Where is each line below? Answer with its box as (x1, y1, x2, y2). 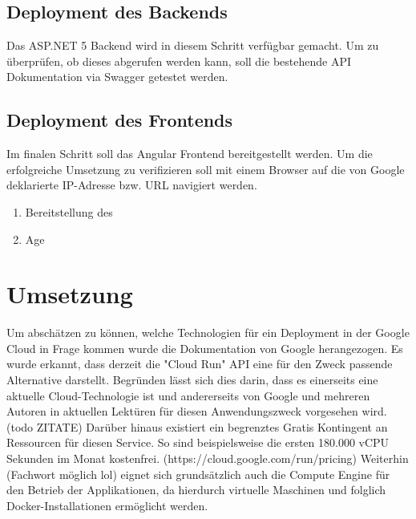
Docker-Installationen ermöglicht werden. (6, 497, 208, 513)
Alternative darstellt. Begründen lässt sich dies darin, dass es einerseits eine (6, 371, 378, 388)
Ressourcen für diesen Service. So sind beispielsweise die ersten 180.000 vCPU (6, 434, 390, 451)
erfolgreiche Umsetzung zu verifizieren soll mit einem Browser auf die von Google (6, 160, 405, 177)
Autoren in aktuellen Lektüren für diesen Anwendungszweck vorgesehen (6, 403, 358, 420)
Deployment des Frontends (6, 107, 233, 132)
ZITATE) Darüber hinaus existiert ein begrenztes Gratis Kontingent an (36, 418, 388, 435)
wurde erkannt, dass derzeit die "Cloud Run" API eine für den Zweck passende (6, 355, 393, 372)
